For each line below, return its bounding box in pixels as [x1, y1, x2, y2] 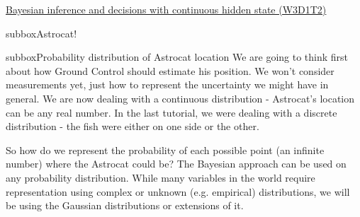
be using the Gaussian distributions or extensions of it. [6, 198, 244, 213]
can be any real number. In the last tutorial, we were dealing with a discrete [6, 105, 337, 119]
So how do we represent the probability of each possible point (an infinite [6, 142, 325, 157]
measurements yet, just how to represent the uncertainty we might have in [6, 77, 329, 92]
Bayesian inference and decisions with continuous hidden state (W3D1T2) [6, 2, 327, 16]
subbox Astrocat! [6, 25, 77, 40]
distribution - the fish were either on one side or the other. [6, 119, 259, 134]
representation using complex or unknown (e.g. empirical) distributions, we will [6, 184, 350, 199]
